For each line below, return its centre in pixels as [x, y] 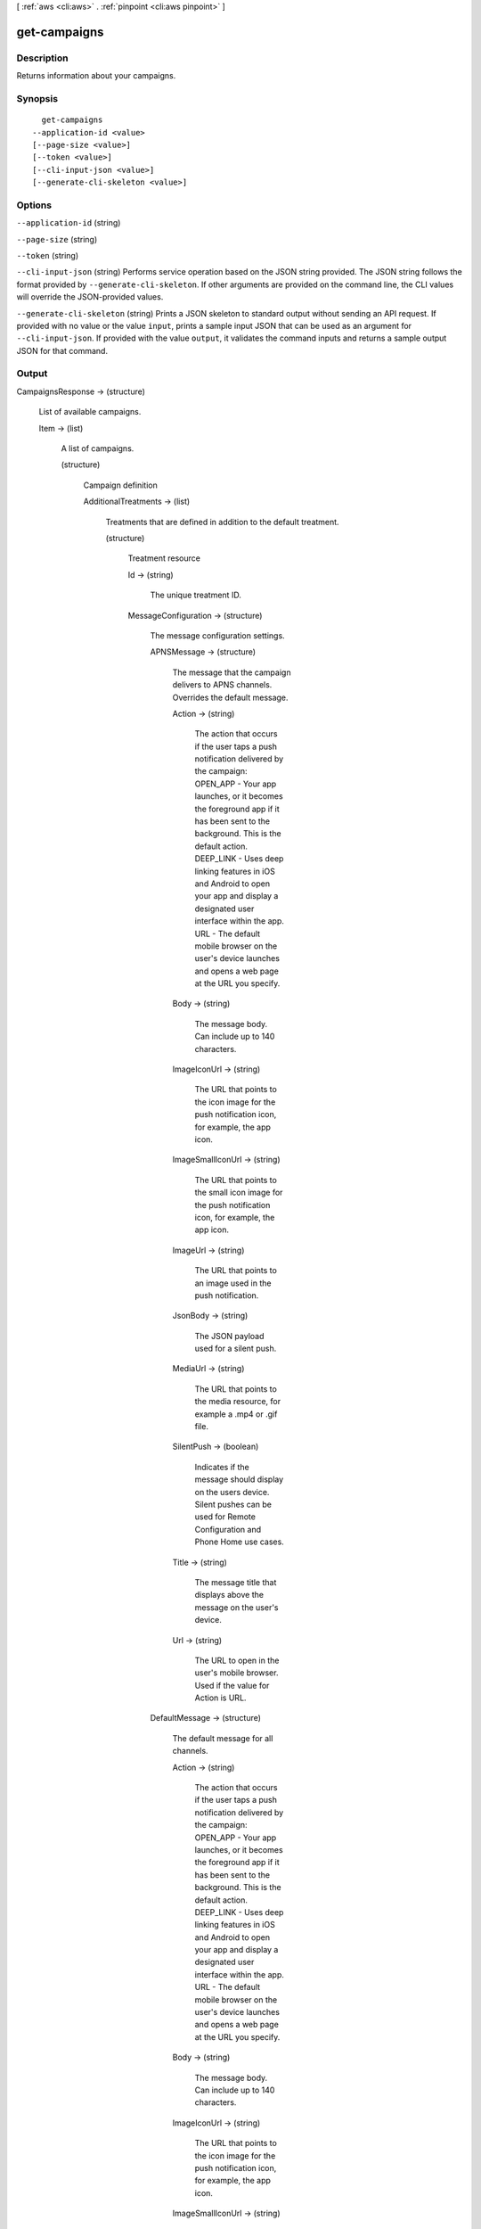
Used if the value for [232, 1685]
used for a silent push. [236, 1349]
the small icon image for [239, 1193]
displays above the [229, 1595]
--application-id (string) [69, 223]
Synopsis [37, 98]
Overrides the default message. [230, 697]
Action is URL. [220, 1698]
